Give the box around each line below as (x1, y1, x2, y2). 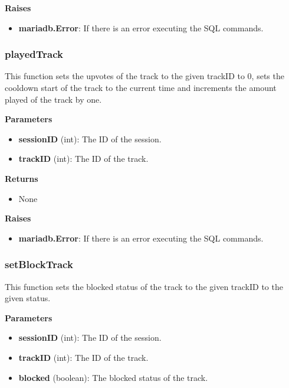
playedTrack (5, 47, 63, 61)
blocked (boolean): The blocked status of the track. (18, 371, 208, 383)
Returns (5, 172, 38, 184)
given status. (5, 292, 51, 304)
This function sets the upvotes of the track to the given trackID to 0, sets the (5, 70, 284, 82)
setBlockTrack (5, 257, 73, 272)
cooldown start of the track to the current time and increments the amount (5, 81, 277, 93)
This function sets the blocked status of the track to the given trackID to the (5, 280, 283, 292)
